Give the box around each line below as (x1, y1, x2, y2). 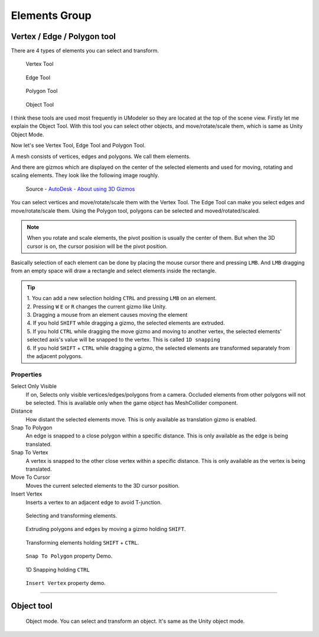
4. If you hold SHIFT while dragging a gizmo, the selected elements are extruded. (27, 320, 225, 327)
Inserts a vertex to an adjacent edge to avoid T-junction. (25, 498, 162, 506)
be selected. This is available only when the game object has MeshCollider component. (25, 399, 239, 406)
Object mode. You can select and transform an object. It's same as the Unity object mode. (25, 617, 245, 625)
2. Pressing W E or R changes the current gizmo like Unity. (27, 303, 167, 310)
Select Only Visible (11, 382, 57, 390)
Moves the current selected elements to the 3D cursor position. (25, 482, 180, 489)
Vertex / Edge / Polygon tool (11, 31, 116, 41)
